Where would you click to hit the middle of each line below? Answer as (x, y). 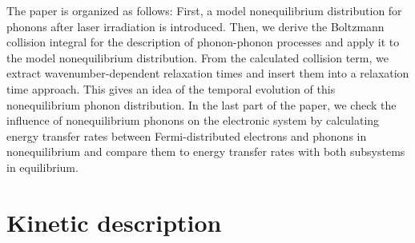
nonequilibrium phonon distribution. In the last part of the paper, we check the (201, 104)
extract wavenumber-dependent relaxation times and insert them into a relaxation (208, 73)
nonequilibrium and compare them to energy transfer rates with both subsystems (206, 151)
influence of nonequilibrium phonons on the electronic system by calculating (193, 120)
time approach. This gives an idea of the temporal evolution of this (171, 88)
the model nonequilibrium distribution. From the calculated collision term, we (197, 57)
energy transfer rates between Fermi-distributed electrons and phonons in (187, 135)
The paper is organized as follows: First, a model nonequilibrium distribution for (204, 10)
